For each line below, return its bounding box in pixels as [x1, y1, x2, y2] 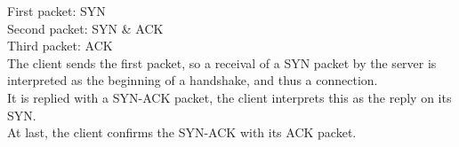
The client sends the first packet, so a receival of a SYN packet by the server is [7, 53, 437, 72]
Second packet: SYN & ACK [7, 19, 164, 37]
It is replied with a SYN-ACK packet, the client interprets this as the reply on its [7, 88, 452, 106]
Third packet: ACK [7, 36, 113, 55]
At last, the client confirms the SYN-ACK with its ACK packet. [7, 123, 357, 142]
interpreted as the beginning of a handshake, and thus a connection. [7, 71, 378, 89]
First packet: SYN [7, 2, 106, 19]
